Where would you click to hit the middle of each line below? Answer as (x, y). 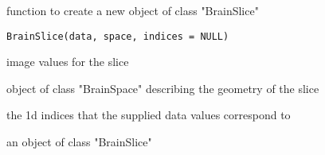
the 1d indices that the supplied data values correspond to (149, 115)
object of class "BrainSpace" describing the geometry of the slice (163, 88)
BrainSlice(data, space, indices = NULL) (118, 36)
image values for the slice (68, 62)
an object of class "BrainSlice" (79, 142)
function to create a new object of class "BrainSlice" (133, 10)
